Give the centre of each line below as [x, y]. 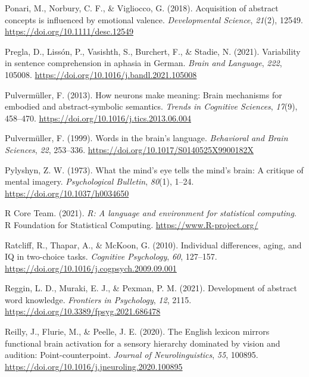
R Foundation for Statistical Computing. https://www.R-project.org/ [132, 224]
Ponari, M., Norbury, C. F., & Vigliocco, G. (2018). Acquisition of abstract [142, 8]
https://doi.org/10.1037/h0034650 [67, 193]
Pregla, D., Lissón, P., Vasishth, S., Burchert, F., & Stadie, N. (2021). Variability [153, 51]
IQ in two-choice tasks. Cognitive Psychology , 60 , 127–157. [111, 256]
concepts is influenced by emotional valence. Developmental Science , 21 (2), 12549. [154, 19]
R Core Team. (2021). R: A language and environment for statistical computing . [151, 213]
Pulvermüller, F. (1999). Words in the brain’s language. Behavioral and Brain [146, 138]
